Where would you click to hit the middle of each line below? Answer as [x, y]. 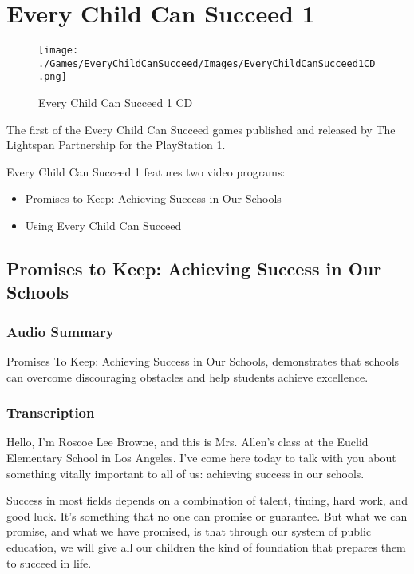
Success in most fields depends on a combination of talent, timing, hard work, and [207, 500]
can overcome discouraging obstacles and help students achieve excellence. [187, 376]
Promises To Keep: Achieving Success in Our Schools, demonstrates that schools [203, 361]
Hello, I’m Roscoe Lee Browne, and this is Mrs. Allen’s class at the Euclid [187, 442]
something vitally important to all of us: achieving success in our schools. [185, 473]
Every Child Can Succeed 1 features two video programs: [146, 171]
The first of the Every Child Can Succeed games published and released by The [201, 129]
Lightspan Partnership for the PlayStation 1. [116, 145]
